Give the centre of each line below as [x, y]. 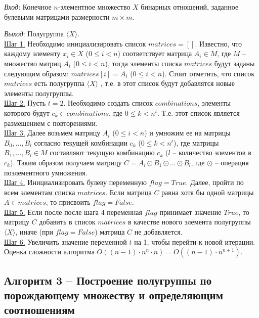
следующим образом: [36, 73]
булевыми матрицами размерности [57, 16]
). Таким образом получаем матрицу [66, 162]
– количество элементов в [212, 152]
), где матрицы [196, 142]
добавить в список [67, 222]
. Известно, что [219, 43]
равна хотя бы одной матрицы [208, 192]
